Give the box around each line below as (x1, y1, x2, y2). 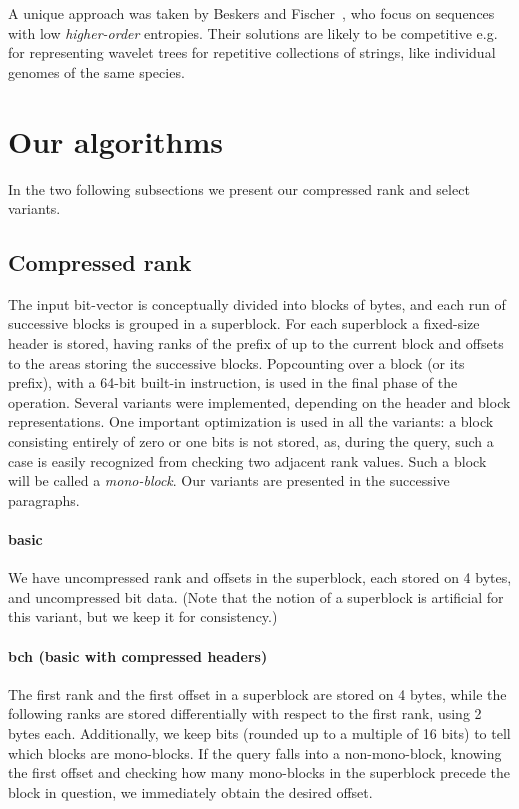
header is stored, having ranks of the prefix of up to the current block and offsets (8, 333, 504, 354)
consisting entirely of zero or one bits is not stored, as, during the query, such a (8, 431, 494, 452)
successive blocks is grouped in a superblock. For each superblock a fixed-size (8, 313, 480, 334)
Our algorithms (8, 120, 224, 161)
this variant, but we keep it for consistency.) (8, 606, 278, 627)
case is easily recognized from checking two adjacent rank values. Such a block (8, 450, 487, 471)
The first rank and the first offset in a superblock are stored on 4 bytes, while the (8, 683, 507, 704)
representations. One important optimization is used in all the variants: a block (8, 411, 494, 432)
